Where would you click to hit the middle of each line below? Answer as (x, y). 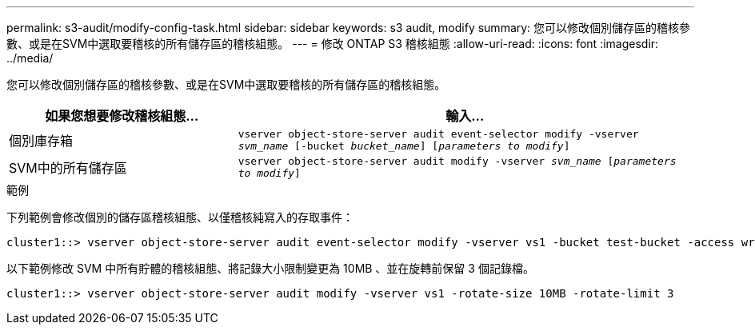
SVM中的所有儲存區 (68, 168)
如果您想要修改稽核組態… (122, 116)
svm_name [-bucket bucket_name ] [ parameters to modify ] (404, 146)
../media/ (30, 58)
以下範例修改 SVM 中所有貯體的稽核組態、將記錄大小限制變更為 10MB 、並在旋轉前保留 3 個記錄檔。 (270, 268)
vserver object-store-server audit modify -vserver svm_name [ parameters (457, 161)
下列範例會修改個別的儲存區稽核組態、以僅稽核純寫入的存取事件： (180, 217)
